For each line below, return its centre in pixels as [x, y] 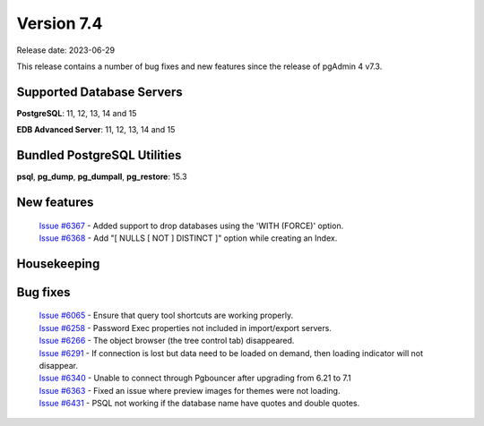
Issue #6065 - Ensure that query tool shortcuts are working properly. [166, 315]
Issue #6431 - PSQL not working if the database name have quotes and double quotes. [199, 404]
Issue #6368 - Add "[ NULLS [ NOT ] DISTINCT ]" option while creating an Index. [188, 238]
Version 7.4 [60, 23]
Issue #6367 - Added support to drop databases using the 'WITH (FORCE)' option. [191, 226]
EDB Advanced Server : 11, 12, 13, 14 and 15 [96, 130]
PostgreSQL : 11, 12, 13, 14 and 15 [77, 113]
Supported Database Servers [99, 92]
